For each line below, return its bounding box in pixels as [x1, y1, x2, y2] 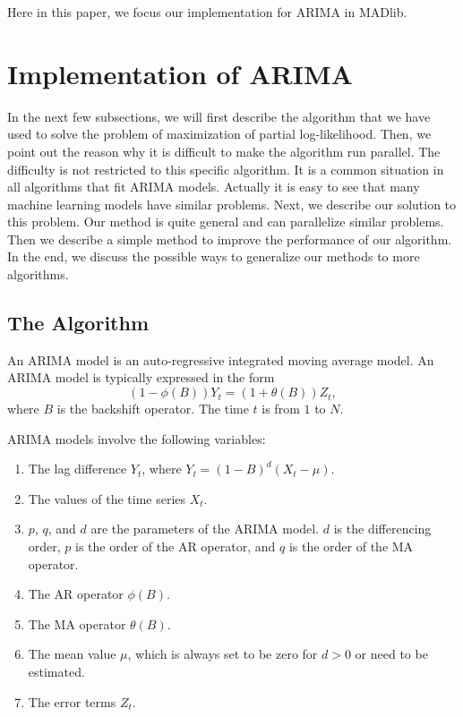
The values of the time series [28, 489, 186, 508]
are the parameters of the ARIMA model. [90, 519, 320, 538]
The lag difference [28, 459, 127, 478]
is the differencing [333, 519, 432, 538]
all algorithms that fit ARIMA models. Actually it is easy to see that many [7, 177, 420, 196]
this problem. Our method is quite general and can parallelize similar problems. [7, 212, 444, 231]
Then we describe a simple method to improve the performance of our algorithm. [7, 229, 452, 248]
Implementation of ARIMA [7, 55, 353, 91]
